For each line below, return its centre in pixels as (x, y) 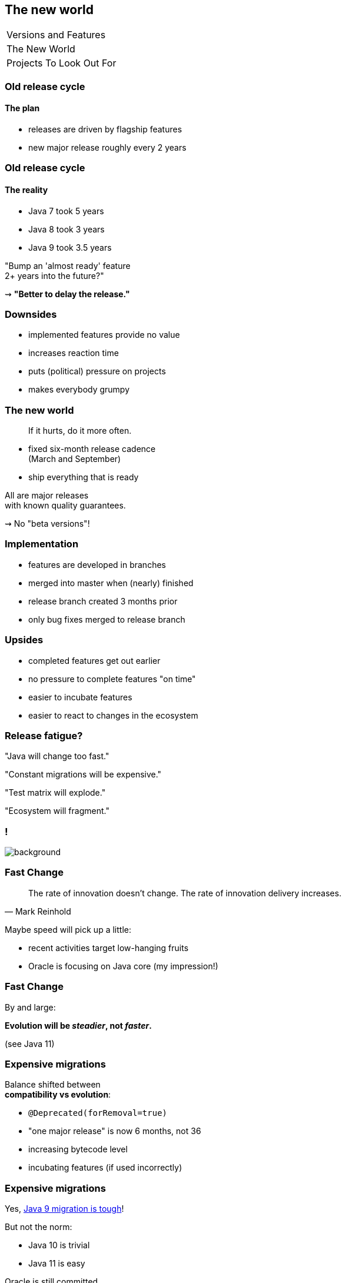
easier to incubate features (80, 697)
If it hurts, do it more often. (80, 431)
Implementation (42, 544)
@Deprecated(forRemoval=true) (98, 1113)
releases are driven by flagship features (105, 129)
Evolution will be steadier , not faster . (78, 1025)
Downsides (31, 314)
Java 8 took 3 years (66, 229)
